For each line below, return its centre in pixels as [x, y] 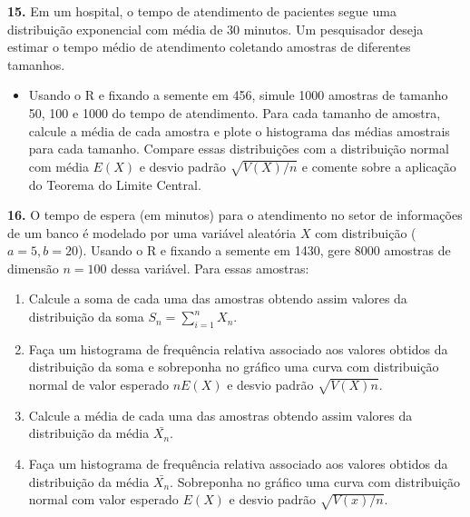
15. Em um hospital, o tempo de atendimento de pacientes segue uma [202, 11]
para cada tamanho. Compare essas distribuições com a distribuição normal [239, 149]
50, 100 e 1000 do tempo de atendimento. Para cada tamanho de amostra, [235, 112]
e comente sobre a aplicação [379, 166]
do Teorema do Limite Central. [115, 184]
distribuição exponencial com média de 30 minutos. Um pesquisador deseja [215, 29]
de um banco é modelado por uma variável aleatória [152, 232]
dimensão [33, 268]
